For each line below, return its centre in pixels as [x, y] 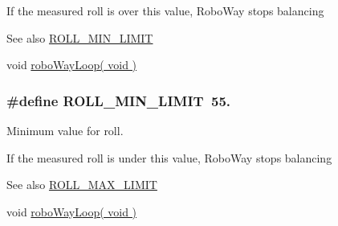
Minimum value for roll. [65, 130]
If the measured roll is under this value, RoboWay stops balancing [169, 157]
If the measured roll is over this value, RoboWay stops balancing [165, 10]
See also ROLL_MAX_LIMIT [82, 185]
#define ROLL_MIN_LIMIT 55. [119, 100]
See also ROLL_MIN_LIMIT [80, 37]
